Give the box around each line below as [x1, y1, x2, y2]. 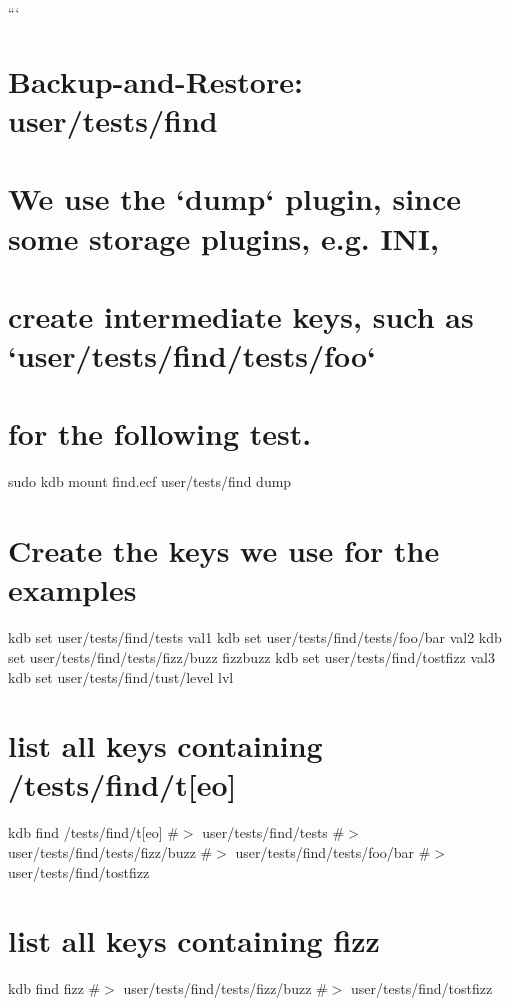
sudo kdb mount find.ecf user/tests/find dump [8, 471, 292, 492]
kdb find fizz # [8, 978, 101, 999]
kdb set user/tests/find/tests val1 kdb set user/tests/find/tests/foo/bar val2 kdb [8, 627, 502, 648]
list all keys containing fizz [8, 920, 380, 961]
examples [8, 569, 137, 610]
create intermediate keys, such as [8, 295, 474, 336]
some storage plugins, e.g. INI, [8, 217, 439, 258]
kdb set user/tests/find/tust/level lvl [8, 666, 234, 687]
